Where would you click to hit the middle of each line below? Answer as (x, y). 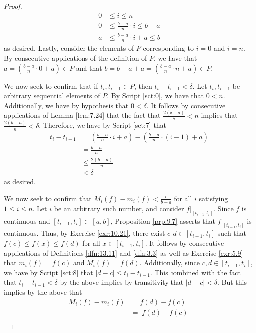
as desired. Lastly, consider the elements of (69, 48)
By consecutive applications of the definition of (76, 58)
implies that (219, 115)
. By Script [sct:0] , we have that (155, 95)
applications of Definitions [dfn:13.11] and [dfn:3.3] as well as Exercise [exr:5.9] (124, 252)
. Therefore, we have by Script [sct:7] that (103, 125)
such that (232, 233)
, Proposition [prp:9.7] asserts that (163, 221)
